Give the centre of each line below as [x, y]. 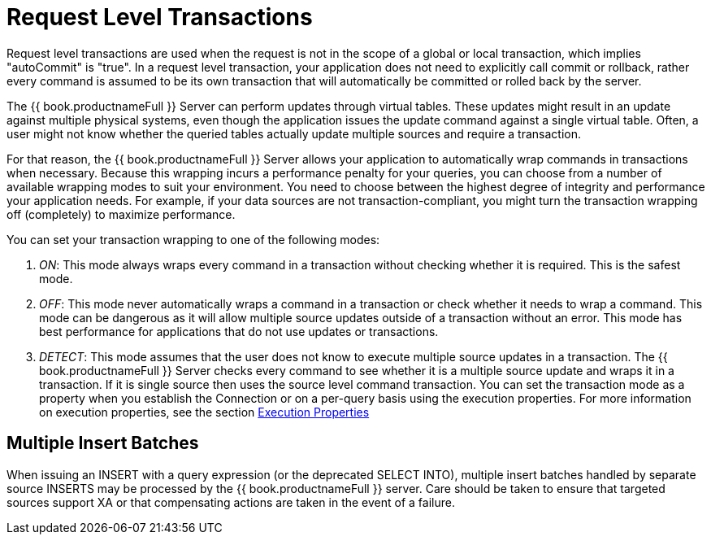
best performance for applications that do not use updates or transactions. [239, 331]
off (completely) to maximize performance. [121, 214]
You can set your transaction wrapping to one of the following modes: [193, 239]
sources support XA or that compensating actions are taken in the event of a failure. [231, 502]
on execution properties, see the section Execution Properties [204, 412]
